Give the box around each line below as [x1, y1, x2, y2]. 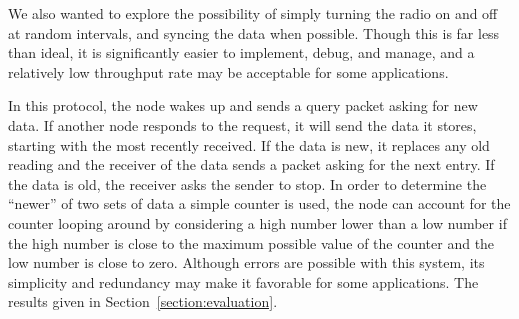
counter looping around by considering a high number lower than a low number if [8, 212, 507, 233]
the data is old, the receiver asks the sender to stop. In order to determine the [8, 173, 487, 194]
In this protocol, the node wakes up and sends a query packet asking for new [8, 95, 478, 116]
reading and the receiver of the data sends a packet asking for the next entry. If [8, 154, 495, 175]
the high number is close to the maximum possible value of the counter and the [8, 232, 495, 253]
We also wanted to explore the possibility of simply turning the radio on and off [8, 3, 498, 23]
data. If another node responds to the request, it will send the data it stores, [8, 114, 477, 135]
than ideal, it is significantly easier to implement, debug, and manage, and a [8, 42, 475, 63]
